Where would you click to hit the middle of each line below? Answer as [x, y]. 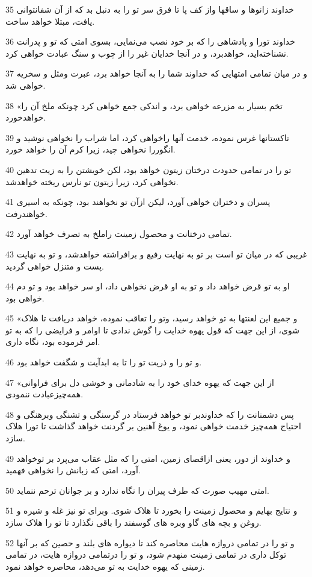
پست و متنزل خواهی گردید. [55, 266]
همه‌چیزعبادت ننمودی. [44, 394]
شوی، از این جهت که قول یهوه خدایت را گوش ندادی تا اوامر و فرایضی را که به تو [153, 329]
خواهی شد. [26, 85]
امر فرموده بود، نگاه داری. [53, 342]
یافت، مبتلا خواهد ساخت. [50, 21]
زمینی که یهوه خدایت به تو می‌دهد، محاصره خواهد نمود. [105, 566]
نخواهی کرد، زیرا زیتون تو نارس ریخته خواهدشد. [92, 181]
